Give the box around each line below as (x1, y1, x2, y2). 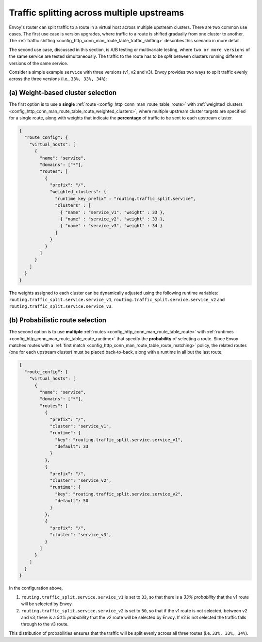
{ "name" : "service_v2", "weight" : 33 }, (60, 216, 165, 222)
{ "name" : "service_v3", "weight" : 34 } (60, 223, 163, 229)
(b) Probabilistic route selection (9, 316, 107, 325)
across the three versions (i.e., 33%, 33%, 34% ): (9, 76, 107, 82)
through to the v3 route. (21, 621, 69, 627)
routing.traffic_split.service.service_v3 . (9, 303, 113, 309)
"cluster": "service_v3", (49, 532, 112, 538)
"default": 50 (55, 498, 89, 504)
